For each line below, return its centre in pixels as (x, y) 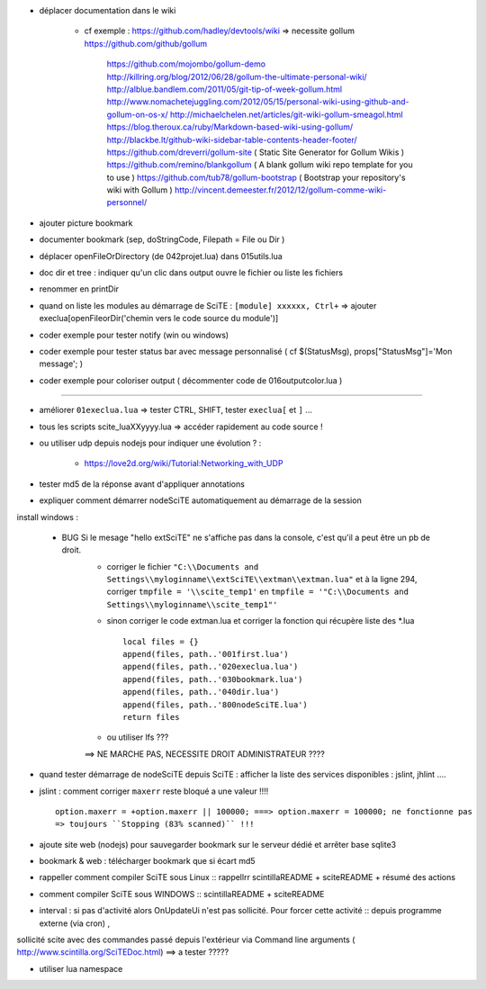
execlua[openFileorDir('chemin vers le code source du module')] (159, 319)
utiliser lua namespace (81, 968)
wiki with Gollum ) (139, 190)
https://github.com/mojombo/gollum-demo (186, 64)
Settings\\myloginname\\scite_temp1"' (192, 604)
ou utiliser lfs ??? (138, 737)
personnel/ (127, 202)
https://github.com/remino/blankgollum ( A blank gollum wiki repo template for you (260, 165)
